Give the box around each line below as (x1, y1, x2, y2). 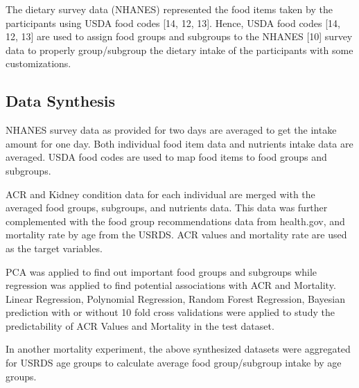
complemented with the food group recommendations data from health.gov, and (6, 213, 345, 228)
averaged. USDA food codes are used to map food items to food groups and (6, 150, 327, 164)
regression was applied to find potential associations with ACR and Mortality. (6, 278, 336, 292)
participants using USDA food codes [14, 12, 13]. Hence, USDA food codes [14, (6, 15, 340, 30)
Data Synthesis (6, 90, 115, 112)
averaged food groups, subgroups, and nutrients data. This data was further (6, 200, 328, 215)
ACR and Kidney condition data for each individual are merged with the (6, 186, 315, 201)
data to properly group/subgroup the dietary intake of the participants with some (6, 42, 353, 57)
